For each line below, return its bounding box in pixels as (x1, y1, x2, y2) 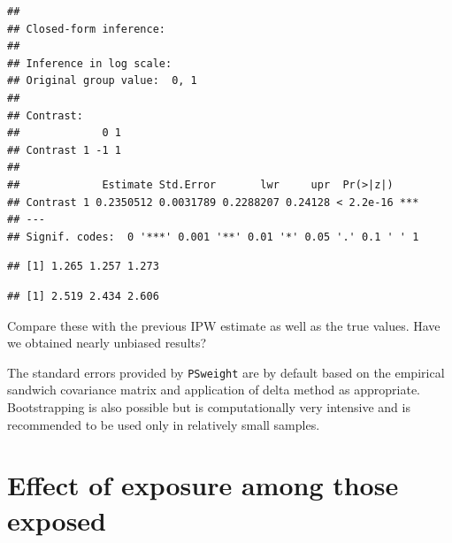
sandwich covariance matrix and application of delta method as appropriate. (7, 380, 421, 399)
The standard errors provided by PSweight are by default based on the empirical (7, 363, 445, 381)
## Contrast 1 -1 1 (7, 143, 121, 157)
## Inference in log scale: (7, 57, 172, 70)
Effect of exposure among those (7, 467, 399, 503)
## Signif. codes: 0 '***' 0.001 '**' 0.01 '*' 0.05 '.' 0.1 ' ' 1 (7, 230, 419, 243)
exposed (7, 501, 107, 538)
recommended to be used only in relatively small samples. (7, 415, 320, 433)
